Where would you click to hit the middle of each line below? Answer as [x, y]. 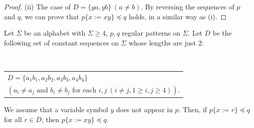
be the [222, 33]
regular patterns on [151, 33]
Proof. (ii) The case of [37, 6]
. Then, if [193, 109]
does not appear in [144, 109]
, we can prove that [50, 16]
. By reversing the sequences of [188, 6]
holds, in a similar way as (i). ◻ [178, 16]
